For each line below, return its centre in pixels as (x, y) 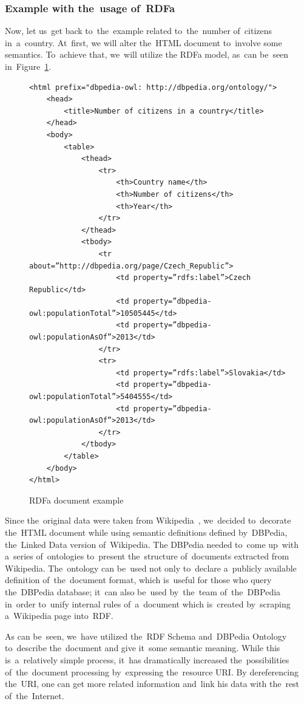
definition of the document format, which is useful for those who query (138, 580)
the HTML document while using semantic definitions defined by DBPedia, (146, 532)
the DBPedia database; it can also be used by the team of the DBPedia (143, 591)
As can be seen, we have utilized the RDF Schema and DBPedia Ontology (146, 636)
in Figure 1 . (28, 66)
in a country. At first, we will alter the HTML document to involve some (144, 42)
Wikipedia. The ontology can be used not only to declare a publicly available (151, 568)
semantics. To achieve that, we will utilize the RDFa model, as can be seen (147, 54)
